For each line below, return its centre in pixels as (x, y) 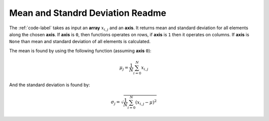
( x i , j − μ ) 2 (146, 102)
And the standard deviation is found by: (50, 85)
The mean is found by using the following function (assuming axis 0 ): (80, 51)
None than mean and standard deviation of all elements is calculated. (80, 42)
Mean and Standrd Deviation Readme (88, 13)
